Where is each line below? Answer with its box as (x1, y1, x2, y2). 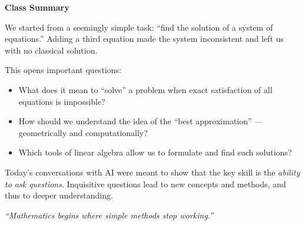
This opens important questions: (5, 64, 121, 76)
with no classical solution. (5, 44, 98, 56)
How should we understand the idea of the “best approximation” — (18, 115, 263, 127)
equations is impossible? (18, 95, 105, 107)
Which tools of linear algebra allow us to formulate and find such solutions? (18, 146, 292, 158)
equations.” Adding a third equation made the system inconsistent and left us (5, 32, 284, 45)
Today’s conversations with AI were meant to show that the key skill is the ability (5, 166, 300, 178)
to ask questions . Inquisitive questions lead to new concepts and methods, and (5, 177, 286, 190)
